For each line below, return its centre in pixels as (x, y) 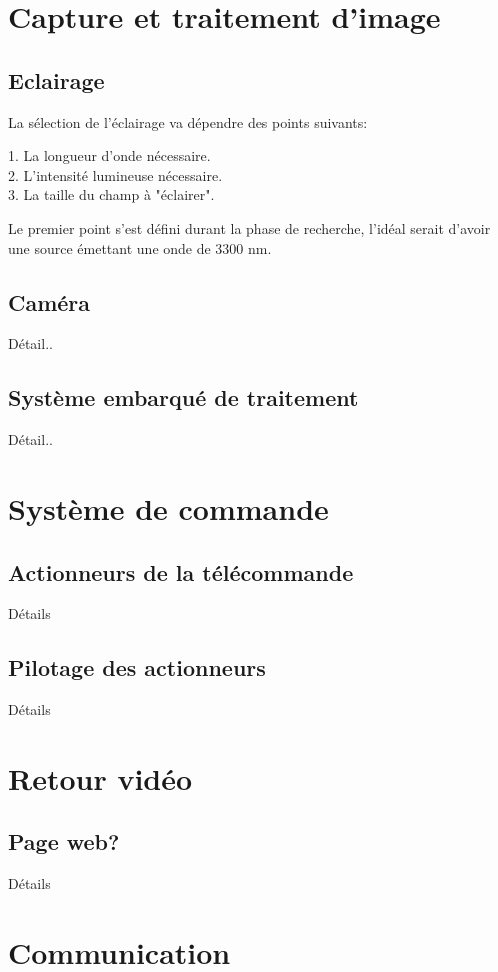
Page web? (64, 841)
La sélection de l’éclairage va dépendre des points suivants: (188, 121)
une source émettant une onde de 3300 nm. (140, 247)
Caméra (49, 301)
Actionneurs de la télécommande (181, 571)
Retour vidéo (100, 777)
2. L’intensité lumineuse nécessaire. (115, 174)
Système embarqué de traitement (183, 397)
